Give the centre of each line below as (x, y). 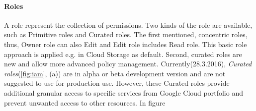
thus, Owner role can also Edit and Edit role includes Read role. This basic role (126, 44)
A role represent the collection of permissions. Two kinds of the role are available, (128, 25)
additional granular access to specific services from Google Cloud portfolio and (124, 92)
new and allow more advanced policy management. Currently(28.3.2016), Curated (128, 64)
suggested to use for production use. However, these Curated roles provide (117, 83)
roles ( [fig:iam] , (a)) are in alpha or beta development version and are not (115, 73)
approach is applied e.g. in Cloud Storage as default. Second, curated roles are (123, 54)
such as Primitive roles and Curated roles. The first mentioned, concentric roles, (126, 34)
